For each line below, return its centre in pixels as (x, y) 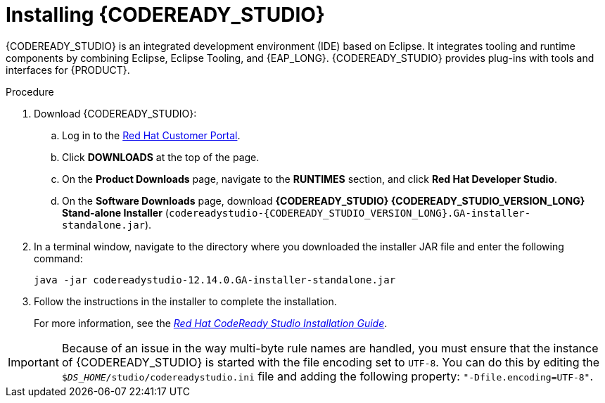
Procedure (30, 91)
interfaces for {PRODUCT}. (68, 70)
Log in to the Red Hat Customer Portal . (151, 135)
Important (33, 362)
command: (58, 258)
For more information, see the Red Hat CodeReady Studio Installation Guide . (211, 323)
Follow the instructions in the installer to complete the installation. (185, 301)
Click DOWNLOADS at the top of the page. (161, 157)
